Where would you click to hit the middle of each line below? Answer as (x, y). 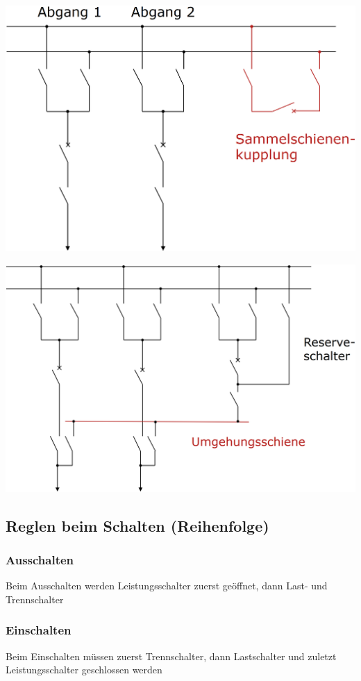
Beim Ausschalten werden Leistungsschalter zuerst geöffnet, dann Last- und (167, 586)
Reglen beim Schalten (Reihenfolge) (137, 525)
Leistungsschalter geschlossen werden (84, 670)
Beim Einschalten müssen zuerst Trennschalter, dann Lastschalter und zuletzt (171, 656)
